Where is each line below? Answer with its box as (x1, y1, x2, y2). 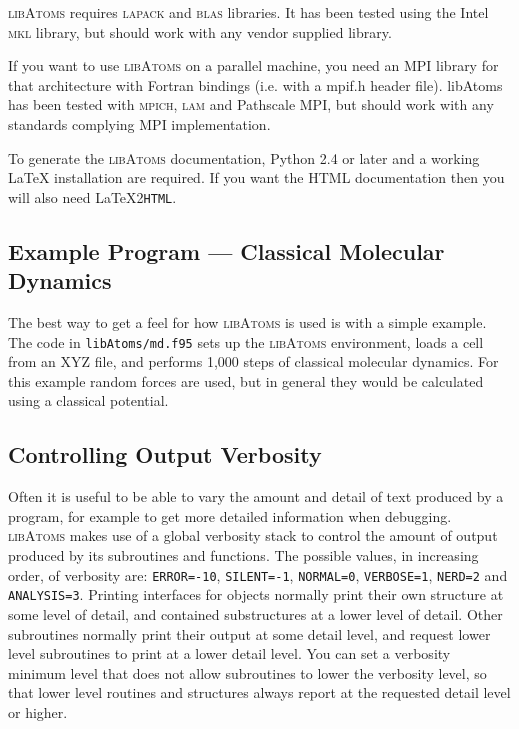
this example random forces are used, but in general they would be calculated (8, 370, 484, 391)
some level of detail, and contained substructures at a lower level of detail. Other (8, 603, 503, 624)
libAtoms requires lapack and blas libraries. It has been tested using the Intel (8, 2, 489, 22)
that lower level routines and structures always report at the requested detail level (8, 682, 511, 703)
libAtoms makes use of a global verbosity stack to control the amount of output (8, 525, 498, 546)
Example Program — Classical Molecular (8, 235, 445, 266)
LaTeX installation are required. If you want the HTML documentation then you (8, 167, 505, 188)
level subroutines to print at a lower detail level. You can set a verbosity (8, 643, 451, 664)
